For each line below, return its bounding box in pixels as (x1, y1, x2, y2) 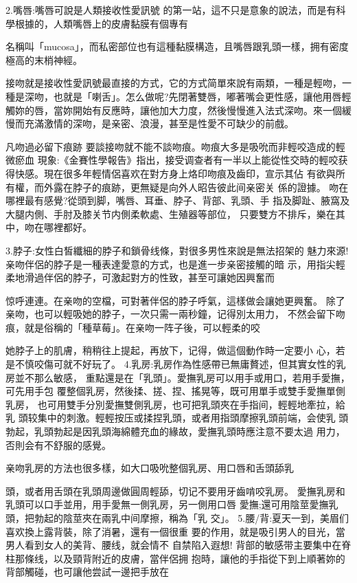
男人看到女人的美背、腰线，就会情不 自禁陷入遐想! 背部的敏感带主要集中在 (5, 538, 342, 552)
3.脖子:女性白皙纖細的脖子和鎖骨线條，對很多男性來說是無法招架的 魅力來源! (5, 243, 349, 257)
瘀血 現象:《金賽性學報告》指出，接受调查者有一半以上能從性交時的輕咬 (14, 153, 338, 167)
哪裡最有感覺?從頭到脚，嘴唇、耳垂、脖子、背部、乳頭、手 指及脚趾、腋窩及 (5, 193, 350, 208)
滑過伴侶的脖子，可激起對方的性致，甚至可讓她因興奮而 (24, 270, 275, 285)
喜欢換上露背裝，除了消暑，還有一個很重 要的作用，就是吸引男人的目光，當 (5, 524, 345, 538)
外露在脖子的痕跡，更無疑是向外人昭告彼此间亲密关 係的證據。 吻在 (43, 179, 349, 194)
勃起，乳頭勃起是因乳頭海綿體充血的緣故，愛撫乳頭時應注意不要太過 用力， (5, 424, 345, 439)
